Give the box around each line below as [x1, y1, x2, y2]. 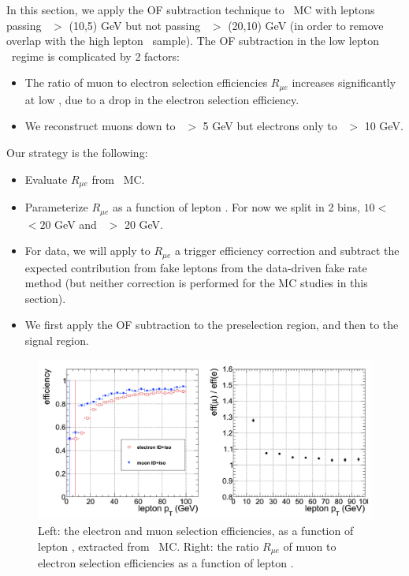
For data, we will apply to [24, 242, 151, 259]
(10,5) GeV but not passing [69, 17, 201, 33]
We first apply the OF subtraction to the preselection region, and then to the [24, 316, 399, 333]
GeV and [54, 215, 97, 232]
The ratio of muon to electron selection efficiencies [24, 74, 268, 91]
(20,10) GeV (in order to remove [228, 17, 384, 33]
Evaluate [24, 170, 68, 187]
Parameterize [24, 199, 88, 215]
